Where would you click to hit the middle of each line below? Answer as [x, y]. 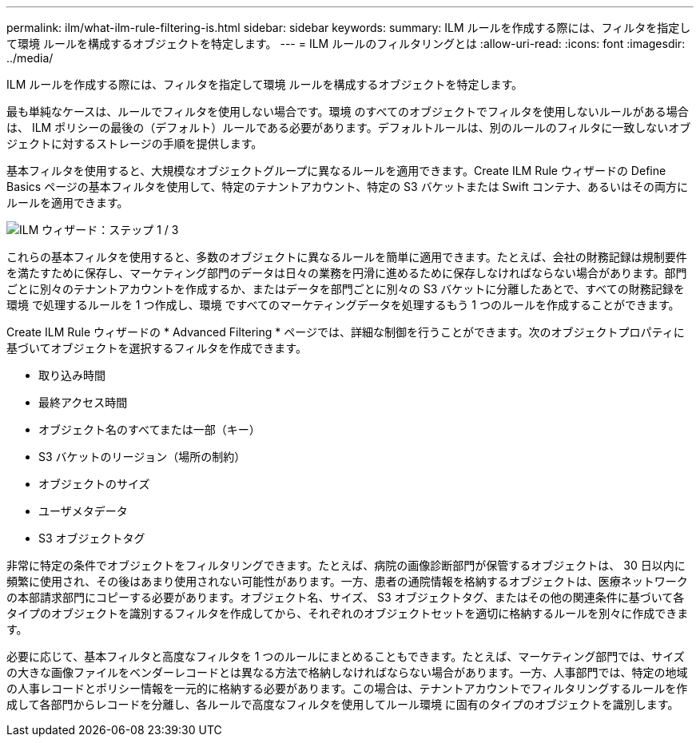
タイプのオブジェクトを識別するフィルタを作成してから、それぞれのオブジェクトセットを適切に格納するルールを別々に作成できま [348, 613]
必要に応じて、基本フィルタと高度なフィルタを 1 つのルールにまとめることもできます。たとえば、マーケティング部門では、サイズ [346, 656]
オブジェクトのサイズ [94, 484]
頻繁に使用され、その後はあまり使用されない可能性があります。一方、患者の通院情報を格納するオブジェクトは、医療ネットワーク [347, 581]
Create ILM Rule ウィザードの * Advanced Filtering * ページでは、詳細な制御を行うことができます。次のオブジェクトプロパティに [346, 332]
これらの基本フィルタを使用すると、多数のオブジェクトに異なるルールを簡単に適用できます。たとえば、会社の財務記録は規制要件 [347, 257]
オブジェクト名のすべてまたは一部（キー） [149, 429]
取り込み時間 [72, 375]
